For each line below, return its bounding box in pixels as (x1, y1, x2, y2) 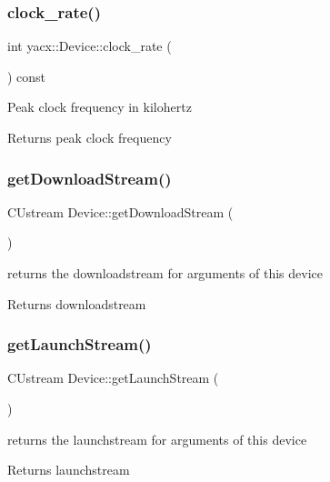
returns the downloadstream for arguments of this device (7, 264, 324, 282)
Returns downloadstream (7, 294, 146, 313)
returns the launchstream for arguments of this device (7, 429, 307, 448)
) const (7, 66, 46, 85)
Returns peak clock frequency (7, 128, 172, 146)
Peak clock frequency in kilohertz (7, 97, 192, 116)
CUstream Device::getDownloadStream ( (7, 202, 234, 221)
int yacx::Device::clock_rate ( (7, 36, 172, 55)
